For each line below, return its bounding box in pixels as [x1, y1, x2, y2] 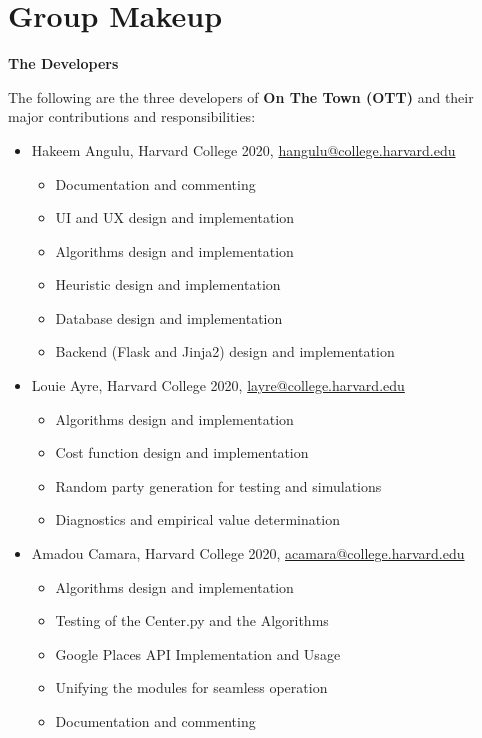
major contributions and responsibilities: [8, 106, 256, 127]
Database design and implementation [55, 307, 283, 328]
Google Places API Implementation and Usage [55, 643, 341, 664]
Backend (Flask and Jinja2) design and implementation [55, 341, 395, 362]
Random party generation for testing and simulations [55, 475, 382, 496]
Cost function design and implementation [55, 442, 309, 463]
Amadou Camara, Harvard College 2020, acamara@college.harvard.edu [31, 543, 465, 564]
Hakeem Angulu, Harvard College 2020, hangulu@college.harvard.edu [31, 139, 456, 160]
